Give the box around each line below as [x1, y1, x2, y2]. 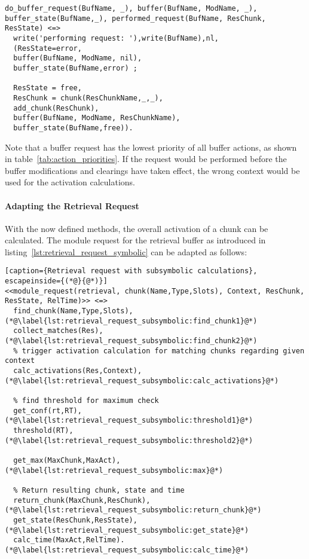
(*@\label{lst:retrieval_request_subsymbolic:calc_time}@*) [5, 545, 249, 554]
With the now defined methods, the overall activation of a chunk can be [5, 222, 268, 234]
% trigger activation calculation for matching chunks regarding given [13, 346, 305, 355]
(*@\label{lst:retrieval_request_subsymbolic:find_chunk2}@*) [5, 337, 258, 346]
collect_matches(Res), [13, 326, 103, 335]
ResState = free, [13, 84, 82, 93]
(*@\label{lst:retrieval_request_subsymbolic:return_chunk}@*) [5, 506, 262, 515]
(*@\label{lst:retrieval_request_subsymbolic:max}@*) [5, 466, 224, 475]
